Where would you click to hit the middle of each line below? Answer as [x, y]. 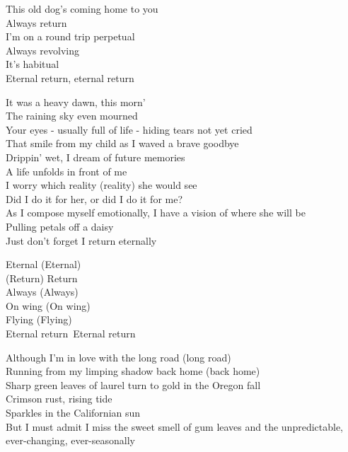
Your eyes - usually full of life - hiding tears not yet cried [129, 129]
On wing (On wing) [48, 305]
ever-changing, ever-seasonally [70, 440]
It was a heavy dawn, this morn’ [76, 102]
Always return [36, 22]
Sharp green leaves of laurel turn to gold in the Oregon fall [133, 384]
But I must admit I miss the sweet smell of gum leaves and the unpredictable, [175, 426]
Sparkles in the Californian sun [73, 413]
